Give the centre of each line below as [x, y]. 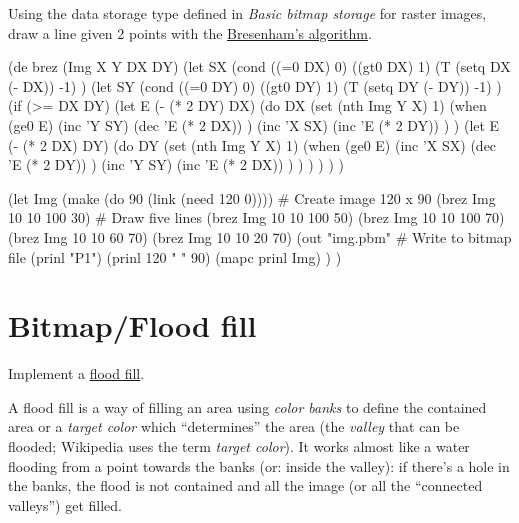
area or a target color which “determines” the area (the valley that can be [234, 426]
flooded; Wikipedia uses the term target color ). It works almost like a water [239, 446]
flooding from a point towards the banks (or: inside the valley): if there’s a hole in [259, 465]
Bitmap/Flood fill [132, 325]
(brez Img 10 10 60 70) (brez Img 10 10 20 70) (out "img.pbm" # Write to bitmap [260, 236]
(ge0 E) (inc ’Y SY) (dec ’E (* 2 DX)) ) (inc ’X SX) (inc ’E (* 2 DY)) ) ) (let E [254, 124]
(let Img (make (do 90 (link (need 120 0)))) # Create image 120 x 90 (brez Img [252, 197]
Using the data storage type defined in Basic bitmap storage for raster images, [247, 13]
